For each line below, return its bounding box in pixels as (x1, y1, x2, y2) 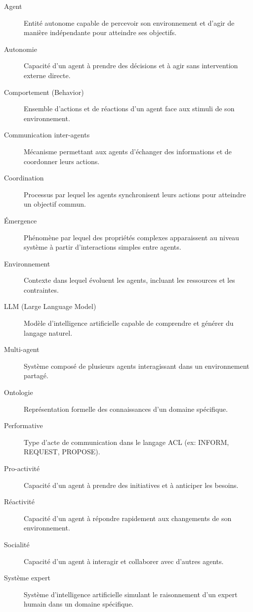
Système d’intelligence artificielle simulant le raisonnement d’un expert (24, 589, 238, 599)
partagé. (24, 370, 48, 381)
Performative (4, 420, 43, 431)
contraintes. (24, 284, 59, 295)
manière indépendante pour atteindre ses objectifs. (24, 27, 177, 38)
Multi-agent (4, 344, 40, 354)
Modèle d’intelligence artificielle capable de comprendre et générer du (24, 318, 234, 328)
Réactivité (4, 496, 35, 507)
